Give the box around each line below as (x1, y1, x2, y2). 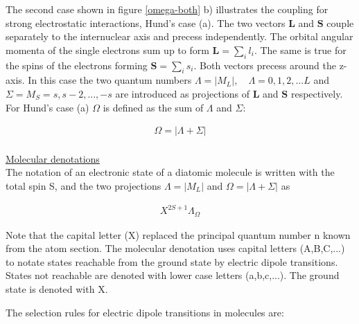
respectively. (290, 86, 343, 100)
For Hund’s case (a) (6, 100, 89, 114)
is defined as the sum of (103, 100, 204, 114)
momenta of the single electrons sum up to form (6, 42, 209, 57)
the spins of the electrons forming (6, 57, 148, 72)
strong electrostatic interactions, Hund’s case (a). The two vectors (6, 15, 286, 30)
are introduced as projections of (115, 86, 250, 100)
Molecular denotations (6, 151, 100, 165)
